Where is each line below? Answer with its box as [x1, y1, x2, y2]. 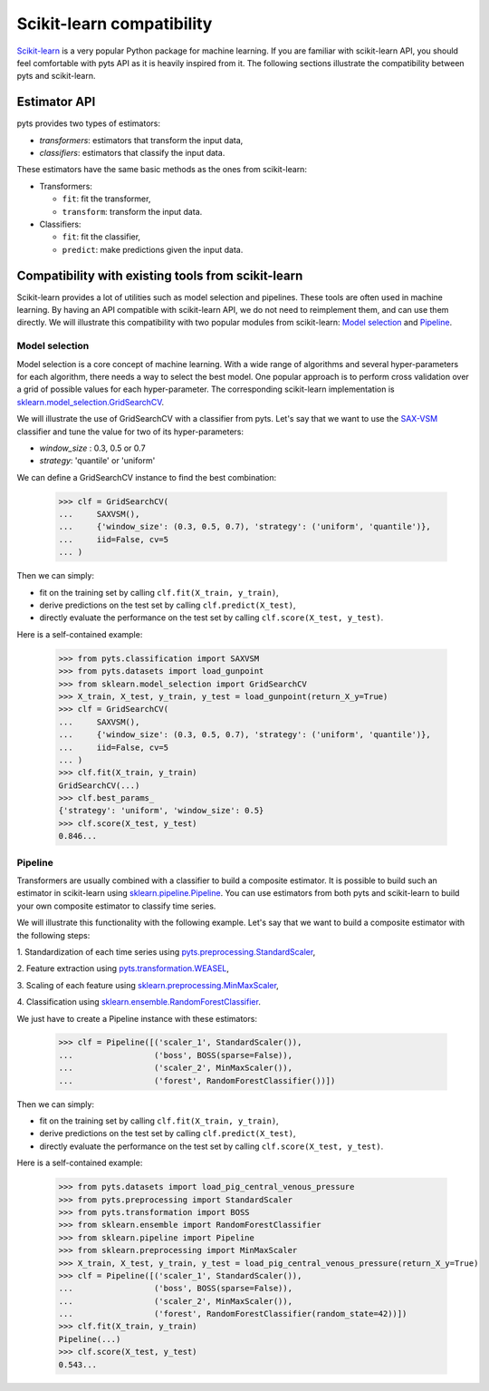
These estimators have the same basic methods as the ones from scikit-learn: [16, 164, 308, 175]
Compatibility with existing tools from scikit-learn [16, 267, 303, 283]
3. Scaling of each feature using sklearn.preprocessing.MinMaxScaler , [16, 979, 280, 990]
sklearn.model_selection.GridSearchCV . [16, 396, 165, 407]
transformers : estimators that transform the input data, [39, 134, 244, 145]
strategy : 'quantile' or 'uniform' [39, 455, 156, 466]
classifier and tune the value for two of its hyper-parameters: [16, 426, 244, 437]
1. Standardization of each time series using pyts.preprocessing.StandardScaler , [16, 946, 316, 957]
